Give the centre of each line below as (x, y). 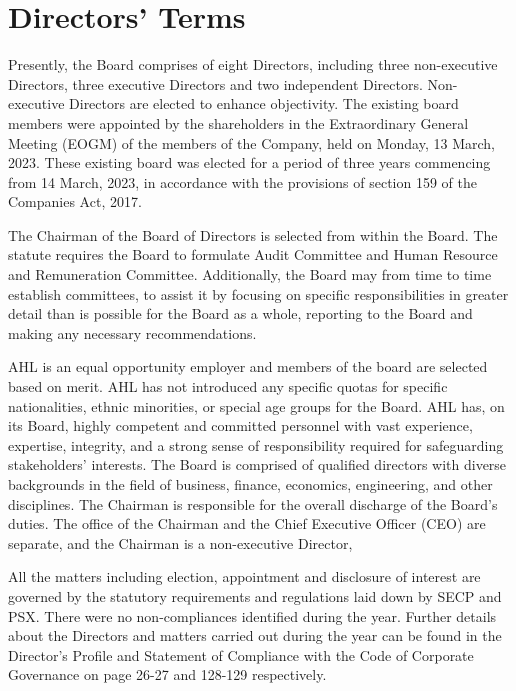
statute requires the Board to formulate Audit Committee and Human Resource (253, 254)
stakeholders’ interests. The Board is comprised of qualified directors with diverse (257, 464)
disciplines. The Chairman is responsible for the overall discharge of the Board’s (253, 503)
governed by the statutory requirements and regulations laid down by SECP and (255, 595)
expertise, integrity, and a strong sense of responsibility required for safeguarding (256, 444)
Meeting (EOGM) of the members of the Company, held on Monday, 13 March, (251, 142)
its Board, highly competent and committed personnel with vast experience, (240, 425)
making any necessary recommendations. (132, 332)
